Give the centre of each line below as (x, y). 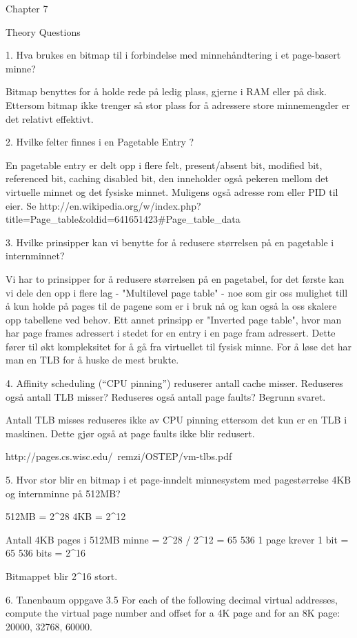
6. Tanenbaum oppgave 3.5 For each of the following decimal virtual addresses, (172, 599)
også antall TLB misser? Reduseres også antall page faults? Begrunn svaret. (166, 396)
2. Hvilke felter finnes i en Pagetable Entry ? (100, 142)
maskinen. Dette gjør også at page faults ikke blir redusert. (130, 433)
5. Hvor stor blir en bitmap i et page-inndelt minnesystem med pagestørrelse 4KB (178, 480)
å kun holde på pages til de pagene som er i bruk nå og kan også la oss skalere (171, 306)
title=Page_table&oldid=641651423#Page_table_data (123, 219)
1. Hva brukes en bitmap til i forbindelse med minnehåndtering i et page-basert (173, 55)
